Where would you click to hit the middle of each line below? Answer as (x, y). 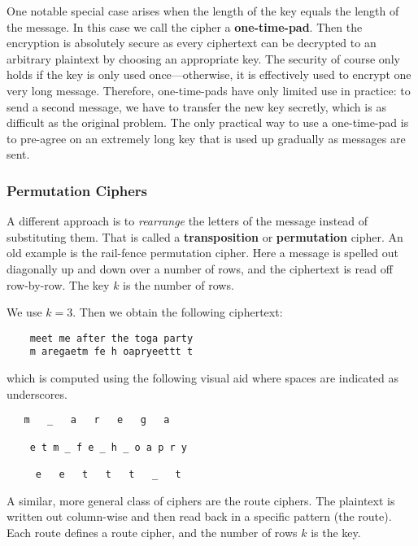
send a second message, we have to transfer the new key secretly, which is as (196, 106)
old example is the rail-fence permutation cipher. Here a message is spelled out (202, 253)
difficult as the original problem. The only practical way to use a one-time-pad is (208, 122)
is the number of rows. (179, 284)
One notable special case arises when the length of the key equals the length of (203, 11)
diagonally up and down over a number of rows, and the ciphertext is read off (200, 268)
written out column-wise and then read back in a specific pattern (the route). (199, 516)
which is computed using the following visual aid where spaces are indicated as (202, 378)
